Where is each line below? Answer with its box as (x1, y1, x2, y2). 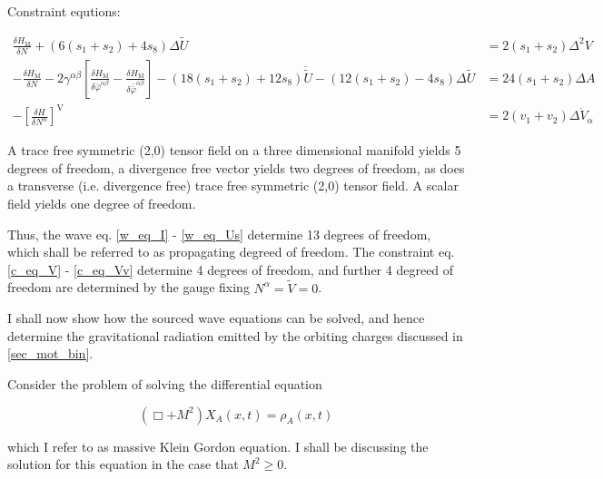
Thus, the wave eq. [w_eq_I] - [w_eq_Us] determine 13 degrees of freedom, (7, 224, 431, 243)
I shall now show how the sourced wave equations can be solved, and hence (7, 308, 425, 327)
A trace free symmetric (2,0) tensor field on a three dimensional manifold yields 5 (7, 141, 461, 160)
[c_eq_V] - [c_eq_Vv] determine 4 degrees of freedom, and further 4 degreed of (7, 259, 454, 279)
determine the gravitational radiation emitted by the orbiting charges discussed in (7, 326, 463, 345)
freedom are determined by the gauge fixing (7, 278, 250, 297)
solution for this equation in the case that (7, 455, 239, 474)
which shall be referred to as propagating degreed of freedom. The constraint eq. (7, 242, 455, 261)
